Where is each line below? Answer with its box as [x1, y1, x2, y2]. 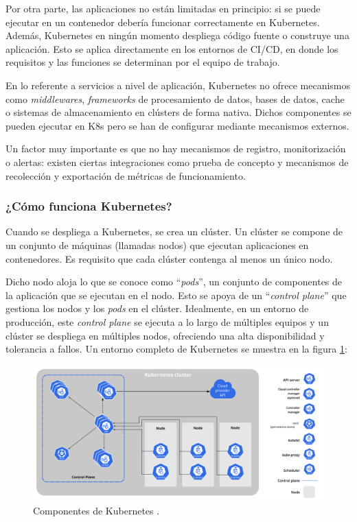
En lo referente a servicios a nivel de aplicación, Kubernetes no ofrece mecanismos [5, 78, 350, 92]
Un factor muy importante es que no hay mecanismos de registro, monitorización [5, 141, 346, 156]
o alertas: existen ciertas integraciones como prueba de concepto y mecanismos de [5, 154, 349, 169]
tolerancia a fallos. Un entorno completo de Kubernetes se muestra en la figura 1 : [5, 342, 347, 356]
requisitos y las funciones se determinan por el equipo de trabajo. [5, 55, 280, 69]
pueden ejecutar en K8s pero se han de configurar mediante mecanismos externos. [5, 118, 349, 132]
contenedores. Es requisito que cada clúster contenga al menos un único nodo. [5, 251, 333, 265]
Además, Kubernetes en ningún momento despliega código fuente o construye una [5, 28, 349, 43]
